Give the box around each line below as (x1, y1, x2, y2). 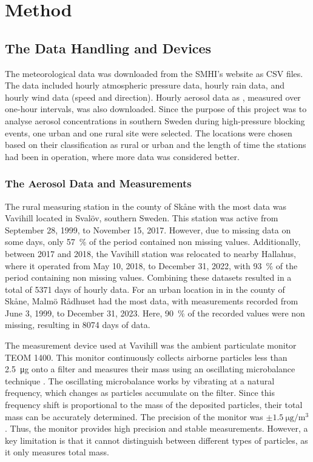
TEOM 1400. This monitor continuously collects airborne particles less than (5, 350, 288, 363)
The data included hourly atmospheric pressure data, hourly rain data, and (5, 79, 284, 92)
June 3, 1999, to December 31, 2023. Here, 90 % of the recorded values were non (5, 306, 305, 319)
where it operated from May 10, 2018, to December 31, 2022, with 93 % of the (5, 259, 298, 272)
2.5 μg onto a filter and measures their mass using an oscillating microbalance (5, 363, 295, 375)
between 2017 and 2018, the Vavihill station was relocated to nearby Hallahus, (5, 247, 296, 259)
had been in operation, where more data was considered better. (5, 150, 240, 162)
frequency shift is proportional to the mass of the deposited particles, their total (5, 398, 303, 411)
